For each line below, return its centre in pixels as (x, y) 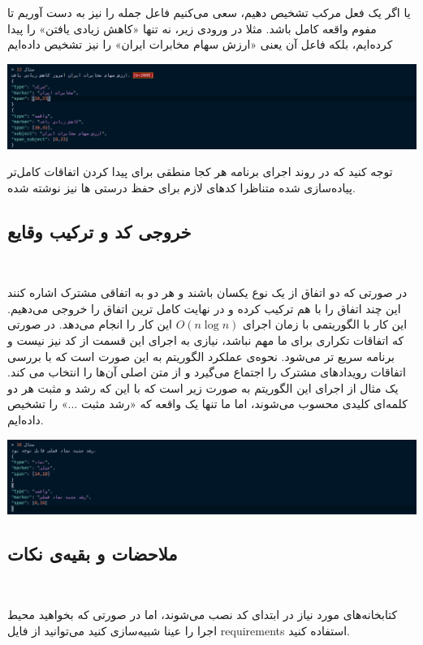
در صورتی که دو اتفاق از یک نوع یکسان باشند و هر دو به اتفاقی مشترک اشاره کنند (207, 292)
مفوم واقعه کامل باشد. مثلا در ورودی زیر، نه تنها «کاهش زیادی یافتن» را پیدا (192, 28)
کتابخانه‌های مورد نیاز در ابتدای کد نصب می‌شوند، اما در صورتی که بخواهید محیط (203, 614)
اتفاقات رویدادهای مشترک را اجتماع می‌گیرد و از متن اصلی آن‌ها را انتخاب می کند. (207, 372)
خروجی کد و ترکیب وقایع (99, 231)
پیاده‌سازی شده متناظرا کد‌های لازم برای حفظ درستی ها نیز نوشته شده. (181, 187)
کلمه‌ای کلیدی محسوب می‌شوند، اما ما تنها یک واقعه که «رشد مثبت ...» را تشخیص (207, 404)
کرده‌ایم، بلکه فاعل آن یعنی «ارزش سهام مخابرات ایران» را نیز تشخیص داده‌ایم (200, 44)
